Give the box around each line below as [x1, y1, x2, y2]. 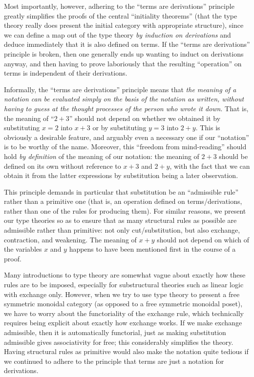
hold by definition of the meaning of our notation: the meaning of [4, 151, 199, 161]
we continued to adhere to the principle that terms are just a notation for [4, 356, 224, 366]
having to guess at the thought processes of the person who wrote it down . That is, [4, 103, 249, 113]
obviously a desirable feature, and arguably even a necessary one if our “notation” [4, 132, 249, 142]
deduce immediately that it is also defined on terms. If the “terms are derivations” [4, 39, 250, 49]
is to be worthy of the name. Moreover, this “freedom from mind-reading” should [4, 141, 247, 152]
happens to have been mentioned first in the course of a [69, 244, 236, 254]
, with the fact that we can [169, 160, 250, 171]
